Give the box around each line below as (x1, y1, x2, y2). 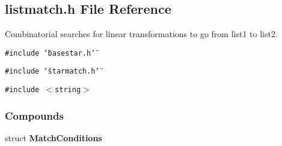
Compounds (5, 108, 64, 123)
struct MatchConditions (5, 131, 102, 144)
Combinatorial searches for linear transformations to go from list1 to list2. (5, 28, 278, 40)
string (55, 86, 81, 95)
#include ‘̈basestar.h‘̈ (5, 48, 96, 57)
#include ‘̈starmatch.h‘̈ (5, 67, 100, 76)
